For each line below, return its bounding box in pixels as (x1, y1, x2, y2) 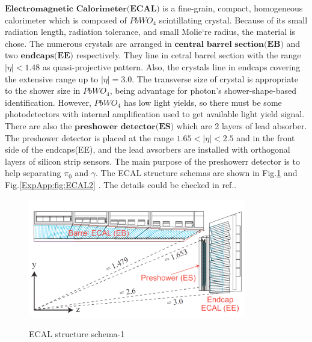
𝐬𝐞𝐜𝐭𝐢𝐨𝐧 (234, 40, 264, 49)
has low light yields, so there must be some (123, 96, 282, 108)
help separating (5, 166, 61, 179)
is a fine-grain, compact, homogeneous (162, 2, 303, 14)
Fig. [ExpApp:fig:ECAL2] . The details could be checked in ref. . (5, 178, 237, 191)
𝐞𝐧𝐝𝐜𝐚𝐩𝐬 (20, 52, 54, 61)
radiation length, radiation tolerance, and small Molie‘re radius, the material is (5, 25, 296, 38)
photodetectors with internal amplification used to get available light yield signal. (5, 108, 305, 120)
